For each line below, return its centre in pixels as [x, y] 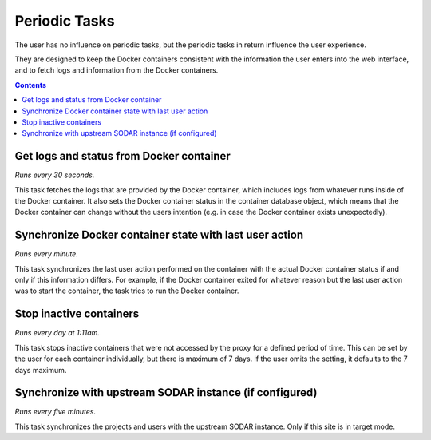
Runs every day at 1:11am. [57, 333]
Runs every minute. [47, 254]
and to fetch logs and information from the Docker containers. [117, 70]
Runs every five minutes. [55, 412]
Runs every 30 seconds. [55, 175]
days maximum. [41, 370]
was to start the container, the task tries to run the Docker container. [127, 291]
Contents [31, 85]
